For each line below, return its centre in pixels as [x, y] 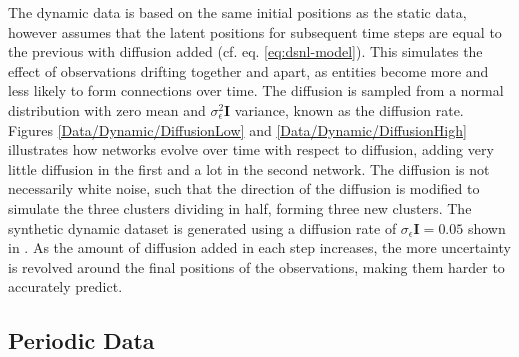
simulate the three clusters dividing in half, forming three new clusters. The [240, 207]
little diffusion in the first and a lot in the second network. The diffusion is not [249, 168]
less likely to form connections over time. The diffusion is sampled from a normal [256, 90]
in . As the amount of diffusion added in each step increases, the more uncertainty [259, 247]
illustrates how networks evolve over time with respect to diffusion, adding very [251, 149]
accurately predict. [65, 286]
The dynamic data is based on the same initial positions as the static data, [237, 12]
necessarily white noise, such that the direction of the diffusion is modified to [244, 188]
